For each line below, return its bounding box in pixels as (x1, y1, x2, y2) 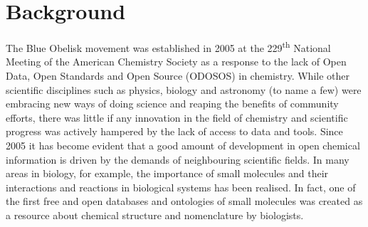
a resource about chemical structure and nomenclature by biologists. (6, 207, 304, 222)
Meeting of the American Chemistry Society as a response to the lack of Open (6, 54, 347, 69)
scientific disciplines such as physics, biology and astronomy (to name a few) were (6, 82, 362, 97)
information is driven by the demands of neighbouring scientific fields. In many (6, 152, 349, 167)
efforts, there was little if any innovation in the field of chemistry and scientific (6, 110, 348, 125)
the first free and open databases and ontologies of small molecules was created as (6, 194, 363, 208)
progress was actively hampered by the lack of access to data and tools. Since (6, 124, 343, 139)
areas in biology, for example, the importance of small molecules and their (6, 166, 329, 181)
